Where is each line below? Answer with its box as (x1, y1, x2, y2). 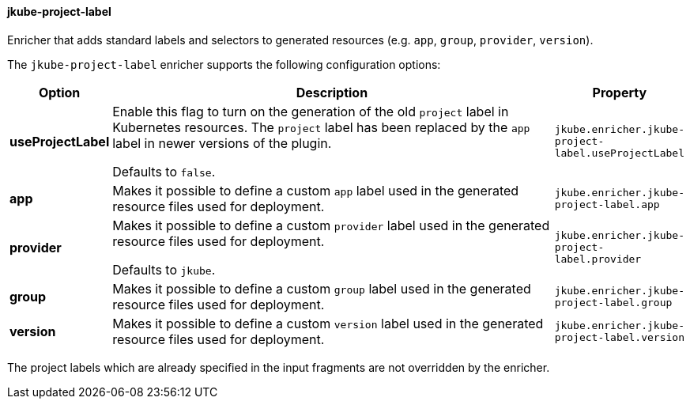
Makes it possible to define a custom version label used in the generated (112, 315, 544, 331)
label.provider (554, 253, 642, 266)
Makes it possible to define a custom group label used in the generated (112, 280, 531, 297)
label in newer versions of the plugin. (112, 134, 332, 151)
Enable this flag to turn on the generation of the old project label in (112, 103, 509, 119)
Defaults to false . (112, 163, 216, 180)
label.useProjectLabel (554, 147, 684, 160)
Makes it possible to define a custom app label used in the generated (112, 182, 519, 199)
